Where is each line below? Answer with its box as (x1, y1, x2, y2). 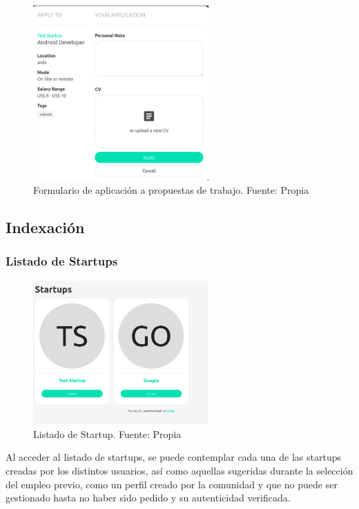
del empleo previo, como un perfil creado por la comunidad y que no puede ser (6, 477, 338, 491)
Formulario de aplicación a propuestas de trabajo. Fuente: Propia (33, 183, 309, 197)
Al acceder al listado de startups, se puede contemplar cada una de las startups (6, 450, 341, 464)
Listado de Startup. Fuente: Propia (33, 426, 182, 441)
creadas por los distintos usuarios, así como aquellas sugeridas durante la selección (6, 463, 353, 477)
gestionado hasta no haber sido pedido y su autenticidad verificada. (6, 490, 291, 505)
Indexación (6, 217, 85, 238)
